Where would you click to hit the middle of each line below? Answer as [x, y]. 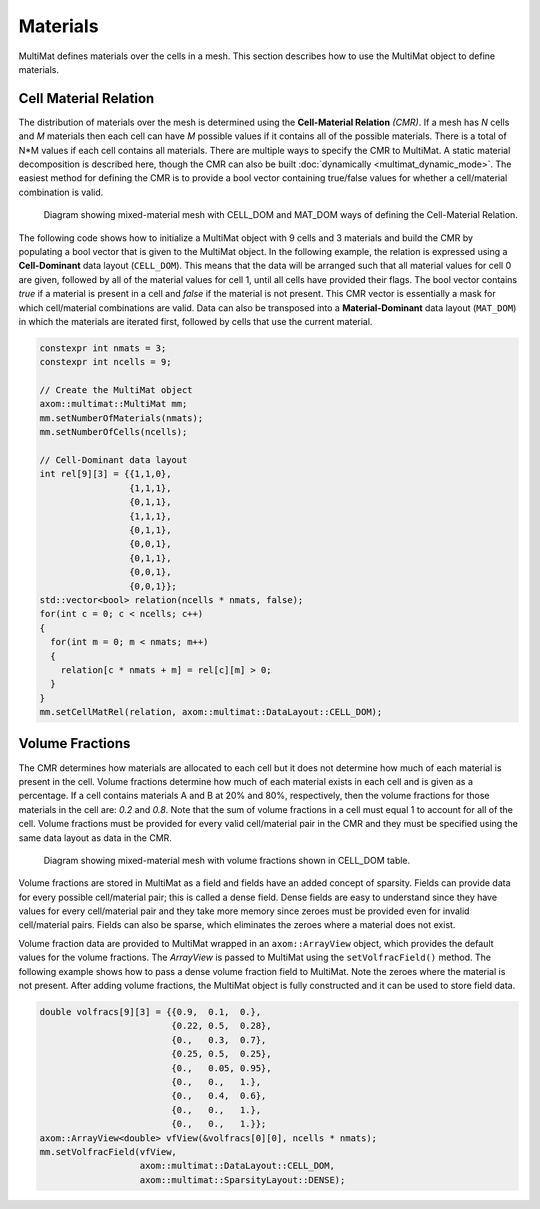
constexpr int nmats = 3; [103, 348]
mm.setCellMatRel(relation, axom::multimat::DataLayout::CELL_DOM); [211, 712]
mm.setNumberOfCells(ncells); [113, 432]
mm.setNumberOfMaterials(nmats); [121, 418]
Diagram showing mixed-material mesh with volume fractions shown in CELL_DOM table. [227, 860]
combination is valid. [61, 192]
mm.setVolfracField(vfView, [108, 1151]
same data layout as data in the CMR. [95, 837]
